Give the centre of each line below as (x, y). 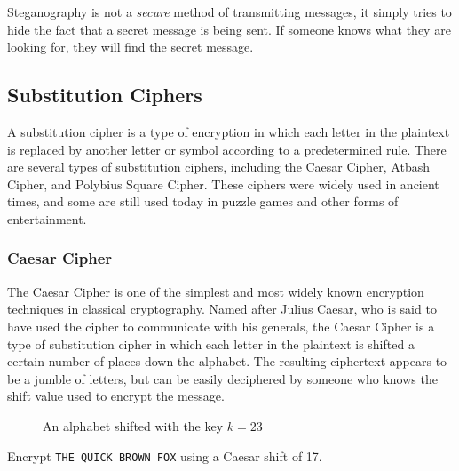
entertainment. (47, 218)
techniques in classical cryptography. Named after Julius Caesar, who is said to (222, 309)
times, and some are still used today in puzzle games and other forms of (203, 201)
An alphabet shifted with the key (133, 425)
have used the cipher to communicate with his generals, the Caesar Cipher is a (221, 326)
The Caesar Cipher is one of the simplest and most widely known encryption (216, 291)
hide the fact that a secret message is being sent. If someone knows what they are (229, 29)
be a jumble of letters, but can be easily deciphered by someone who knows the (222, 378)
